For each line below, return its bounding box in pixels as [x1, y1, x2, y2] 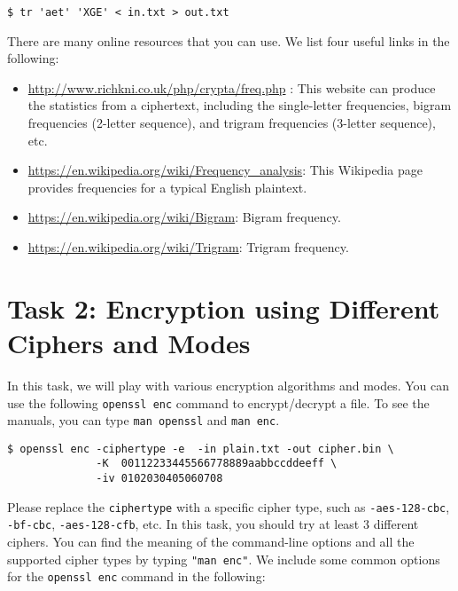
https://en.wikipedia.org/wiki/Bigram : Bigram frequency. [27, 208, 341, 226]
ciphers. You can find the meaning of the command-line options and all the [7, 532, 415, 551]
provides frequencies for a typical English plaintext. [27, 177, 307, 196]
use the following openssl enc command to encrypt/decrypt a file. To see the [7, 393, 430, 412]
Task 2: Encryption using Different [7, 289, 440, 326]
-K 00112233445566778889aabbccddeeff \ [96, 457, 338, 470]
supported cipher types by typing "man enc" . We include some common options [7, 549, 440, 568]
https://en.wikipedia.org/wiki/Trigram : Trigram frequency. [27, 238, 349, 256]
